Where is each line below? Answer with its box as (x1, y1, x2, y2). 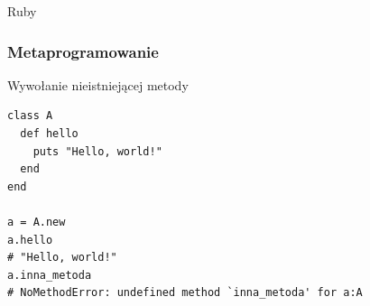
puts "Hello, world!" (32, 144, 162, 158)
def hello (20, 127, 79, 140)
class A (7, 109, 53, 123)
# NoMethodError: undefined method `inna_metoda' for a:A (7, 286, 363, 300)
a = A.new (7, 215, 66, 228)
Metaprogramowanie (7, 40, 159, 62)
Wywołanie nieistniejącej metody (7, 75, 189, 94)
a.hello (7, 233, 53, 246)
